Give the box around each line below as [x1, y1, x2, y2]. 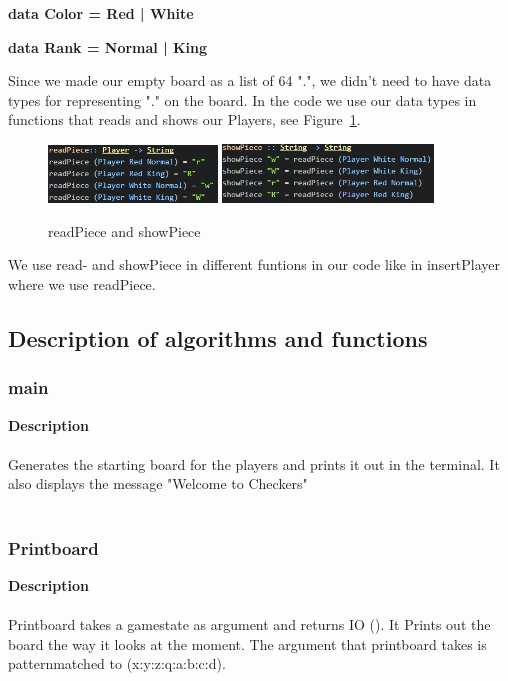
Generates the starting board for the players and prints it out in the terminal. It [8, 453, 500, 474]
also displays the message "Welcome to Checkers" [8, 473, 308, 494]
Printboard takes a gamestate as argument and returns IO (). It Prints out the [8, 614, 491, 635]
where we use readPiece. [8, 274, 156, 295]
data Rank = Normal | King [8, 36, 208, 57]
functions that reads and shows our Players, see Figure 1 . [8, 109, 361, 130]
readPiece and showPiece [48, 220, 201, 241]
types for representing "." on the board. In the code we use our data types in [8, 89, 477, 110]
